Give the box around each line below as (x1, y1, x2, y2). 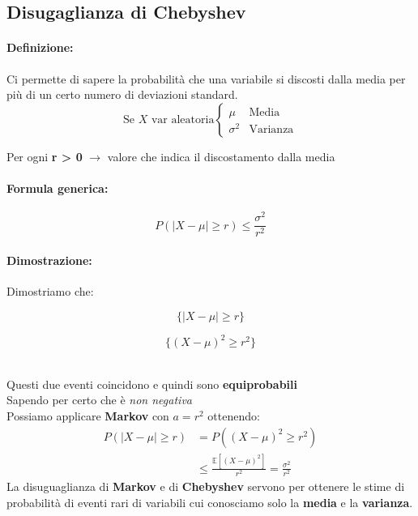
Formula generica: (6, 179, 109, 196)
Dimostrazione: (6, 251, 92, 268)
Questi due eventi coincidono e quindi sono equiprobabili (6, 375, 297, 392)
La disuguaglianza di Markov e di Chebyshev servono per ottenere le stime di (6, 478, 405, 495)
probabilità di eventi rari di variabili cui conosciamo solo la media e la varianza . (6, 493, 413, 510)
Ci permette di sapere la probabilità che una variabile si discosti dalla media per (6, 70, 406, 87)
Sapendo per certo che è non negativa (6, 391, 192, 408)
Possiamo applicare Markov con (6, 407, 169, 424)
